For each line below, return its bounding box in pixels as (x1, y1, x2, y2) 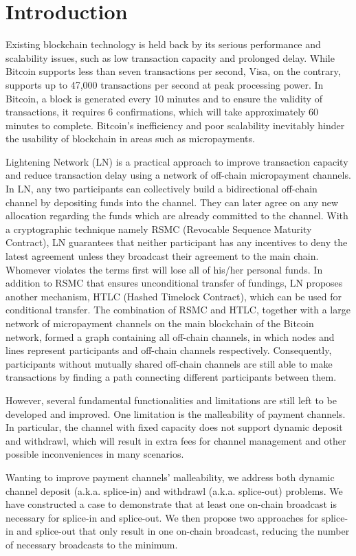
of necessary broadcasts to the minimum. (5, 537, 178, 551)
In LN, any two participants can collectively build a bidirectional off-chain (5, 181, 318, 196)
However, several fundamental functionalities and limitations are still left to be (5, 392, 337, 407)
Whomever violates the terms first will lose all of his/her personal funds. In (5, 262, 323, 276)
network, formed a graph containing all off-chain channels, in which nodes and (5, 329, 335, 344)
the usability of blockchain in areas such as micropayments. (5, 131, 255, 146)
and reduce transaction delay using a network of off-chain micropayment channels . (5, 168, 351, 182)
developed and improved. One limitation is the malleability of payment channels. (5, 406, 346, 421)
